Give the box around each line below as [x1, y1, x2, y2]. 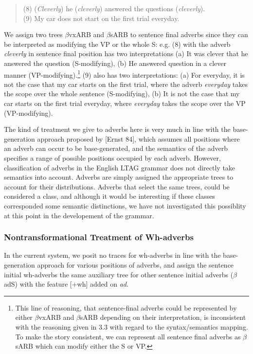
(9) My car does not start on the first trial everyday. [23, 13, 180, 23]
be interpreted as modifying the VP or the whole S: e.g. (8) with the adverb [4, 39, 231, 49]
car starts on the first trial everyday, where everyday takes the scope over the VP [4, 98, 246, 108]
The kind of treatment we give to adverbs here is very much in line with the [4, 124, 231, 134]
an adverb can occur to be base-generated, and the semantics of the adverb [4, 143, 228, 153]
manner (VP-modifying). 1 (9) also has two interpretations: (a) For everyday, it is [4, 68, 245, 80]
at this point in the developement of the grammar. [4, 210, 154, 220]
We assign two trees [4, 29, 63, 40]
